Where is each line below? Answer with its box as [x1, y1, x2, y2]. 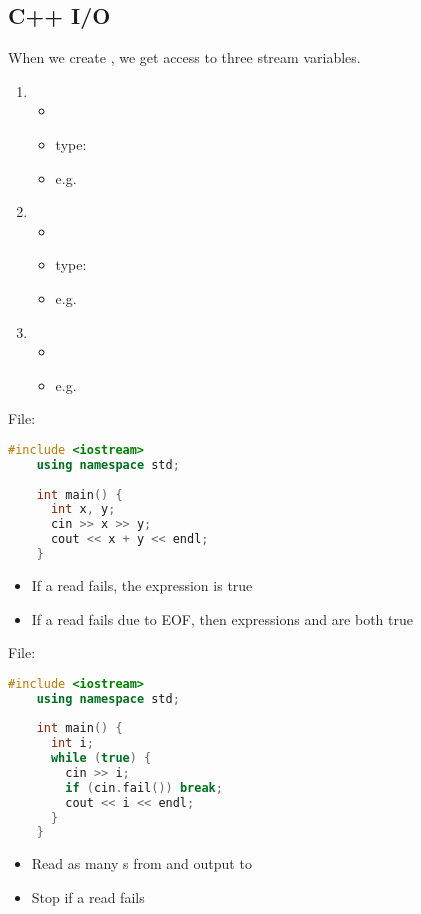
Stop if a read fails [31, 886, 145, 907]
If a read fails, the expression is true [31, 574, 253, 595]
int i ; [50, 736, 94, 751]
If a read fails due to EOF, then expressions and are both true [31, 608, 414, 629]
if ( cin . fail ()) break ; [65, 780, 223, 795]
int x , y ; [50, 502, 116, 517]
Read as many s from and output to [31, 853, 252, 874]
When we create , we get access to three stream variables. [8, 47, 361, 68]
